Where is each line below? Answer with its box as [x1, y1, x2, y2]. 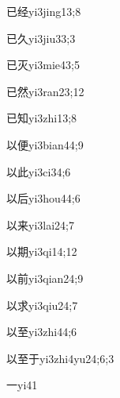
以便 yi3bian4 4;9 [6, 136, 84, 153]
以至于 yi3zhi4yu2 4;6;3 [6, 350, 114, 366]
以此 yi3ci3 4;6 [6, 163, 71, 180]
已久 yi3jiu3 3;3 [6, 29, 76, 46]
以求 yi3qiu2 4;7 [6, 296, 78, 313]
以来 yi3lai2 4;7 [6, 216, 74, 233]
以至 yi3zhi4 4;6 [6, 323, 77, 340]
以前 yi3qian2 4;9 [6, 269, 84, 286]
